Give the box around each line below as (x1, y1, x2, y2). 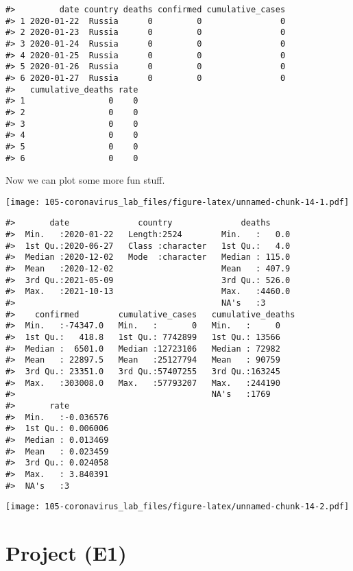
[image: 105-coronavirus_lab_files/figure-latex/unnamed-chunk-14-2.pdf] (5, 502, 350, 512)
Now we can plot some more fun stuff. (5, 173, 165, 187)
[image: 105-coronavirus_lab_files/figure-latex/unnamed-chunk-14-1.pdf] (5, 197, 350, 207)
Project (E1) (5, 539, 127, 567)
